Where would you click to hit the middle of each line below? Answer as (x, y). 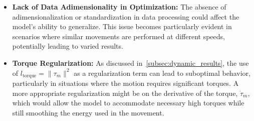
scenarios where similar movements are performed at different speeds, (118, 36)
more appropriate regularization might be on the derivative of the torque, (125, 93)
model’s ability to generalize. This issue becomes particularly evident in (122, 26)
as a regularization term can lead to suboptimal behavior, (162, 73)
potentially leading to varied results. (68, 46)
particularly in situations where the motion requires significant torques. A (125, 83)
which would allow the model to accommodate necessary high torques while (128, 103)
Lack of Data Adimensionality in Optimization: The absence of (119, 7)
